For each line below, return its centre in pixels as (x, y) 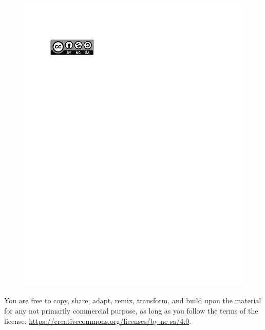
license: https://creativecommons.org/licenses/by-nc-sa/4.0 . (98, 320)
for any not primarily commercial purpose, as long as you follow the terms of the (131, 311)
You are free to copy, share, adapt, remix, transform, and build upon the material (133, 300)
